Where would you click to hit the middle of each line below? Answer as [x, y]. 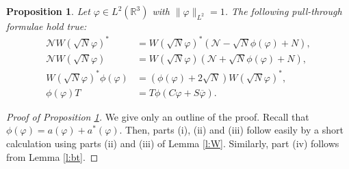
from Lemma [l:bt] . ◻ [52, 156]
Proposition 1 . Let [48, 11]
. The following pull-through [283, 11]
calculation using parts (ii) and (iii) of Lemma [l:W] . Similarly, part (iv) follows [173, 143]
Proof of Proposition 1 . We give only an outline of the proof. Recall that [158, 116]
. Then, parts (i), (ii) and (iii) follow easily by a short [231, 130]
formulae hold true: [47, 26]
